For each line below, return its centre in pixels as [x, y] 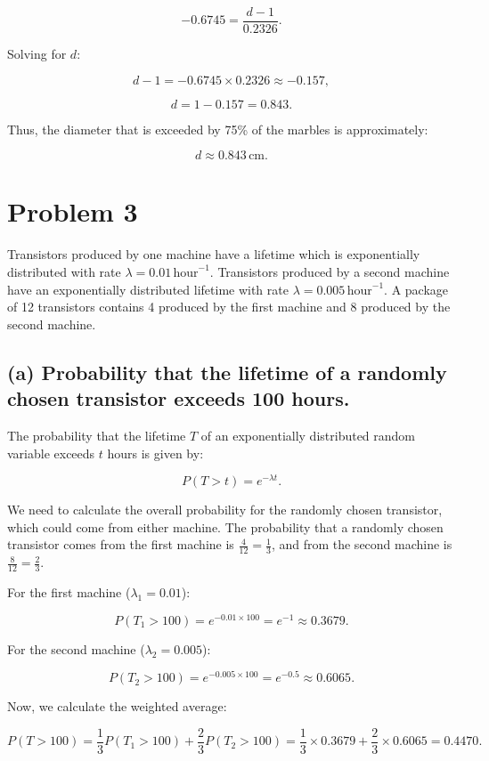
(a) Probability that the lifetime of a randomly [227, 372]
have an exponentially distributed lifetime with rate [148, 289]
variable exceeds [51, 453]
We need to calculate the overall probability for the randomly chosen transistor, [225, 510]
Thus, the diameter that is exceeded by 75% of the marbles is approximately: [218, 129]
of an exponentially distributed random [308, 435]
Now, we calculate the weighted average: [117, 706]
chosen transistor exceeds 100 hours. [179, 398]
